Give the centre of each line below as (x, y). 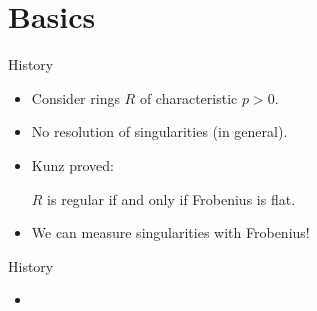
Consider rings (75, 97)
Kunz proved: (72, 164)
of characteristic (188, 97)
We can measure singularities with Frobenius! (170, 232)
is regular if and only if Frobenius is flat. (171, 198)
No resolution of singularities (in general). (159, 131)
